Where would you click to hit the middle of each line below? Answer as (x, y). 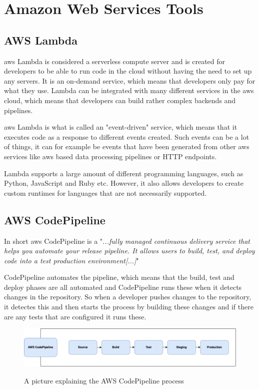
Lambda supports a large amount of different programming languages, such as (124, 173)
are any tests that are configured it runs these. (75, 316)
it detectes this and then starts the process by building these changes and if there (129, 307)
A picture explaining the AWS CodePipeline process (104, 380)
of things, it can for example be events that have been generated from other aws (127, 146)
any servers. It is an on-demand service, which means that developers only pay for (130, 80)
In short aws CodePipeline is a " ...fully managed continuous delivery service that (127, 241)
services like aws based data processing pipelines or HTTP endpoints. (110, 156)
